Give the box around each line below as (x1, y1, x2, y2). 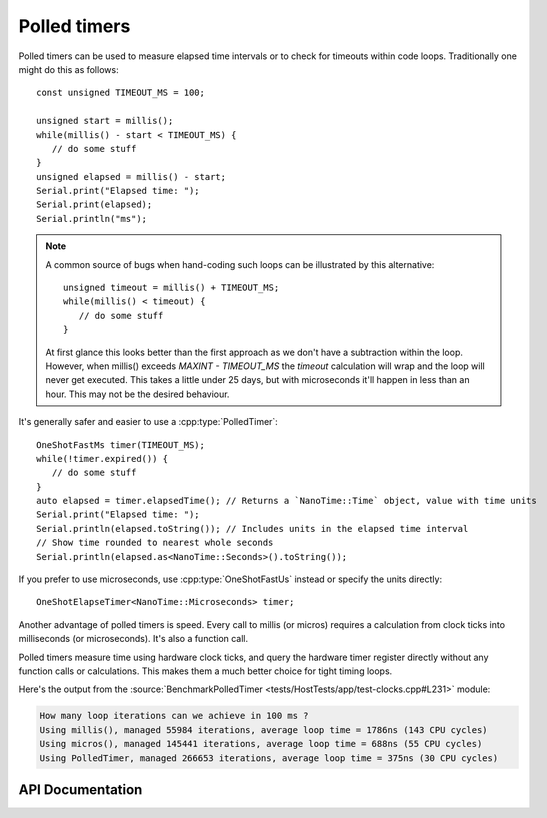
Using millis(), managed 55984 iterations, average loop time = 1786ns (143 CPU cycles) (39, 724, 489, 735)
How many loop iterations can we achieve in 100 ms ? (39, 710, 309, 722)
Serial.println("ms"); (36, 213, 148, 224)
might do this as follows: (18, 63, 119, 75)
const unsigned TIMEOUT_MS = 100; (36, 87, 205, 99)
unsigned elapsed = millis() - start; (36, 171, 227, 182)
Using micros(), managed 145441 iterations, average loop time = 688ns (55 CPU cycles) (39, 738, 483, 750)
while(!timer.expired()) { (36, 453, 169, 464)
